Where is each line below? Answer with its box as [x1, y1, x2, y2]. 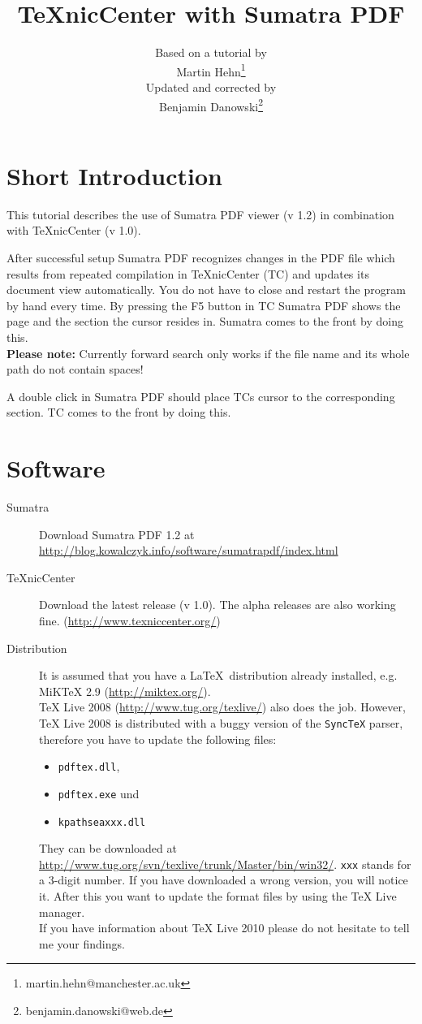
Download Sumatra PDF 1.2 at [39, 525, 195, 542]
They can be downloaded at [39, 840, 177, 857]
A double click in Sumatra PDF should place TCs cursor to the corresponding [6, 387, 395, 404]
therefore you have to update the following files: [39, 730, 277, 747]
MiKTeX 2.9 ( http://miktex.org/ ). [39, 682, 211, 699]
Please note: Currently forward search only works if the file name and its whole [6, 344, 410, 361]
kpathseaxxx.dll [58, 816, 146, 828]
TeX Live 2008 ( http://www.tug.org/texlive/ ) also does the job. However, [39, 698, 406, 715]
